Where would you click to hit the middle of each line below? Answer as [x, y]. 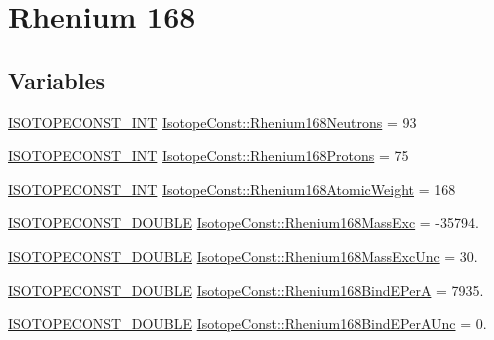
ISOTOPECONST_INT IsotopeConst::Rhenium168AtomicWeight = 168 [232, 188]
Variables [57, 79]
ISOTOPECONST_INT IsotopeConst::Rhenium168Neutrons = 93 [212, 121]
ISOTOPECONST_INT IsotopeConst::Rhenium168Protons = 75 [208, 155]
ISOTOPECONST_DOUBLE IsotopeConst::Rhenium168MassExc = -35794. [243, 222]
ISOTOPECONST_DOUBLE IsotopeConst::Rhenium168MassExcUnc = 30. [243, 255]
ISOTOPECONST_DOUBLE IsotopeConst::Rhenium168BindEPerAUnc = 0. [247, 323]
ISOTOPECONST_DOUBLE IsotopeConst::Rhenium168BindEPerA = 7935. [246, 289]
